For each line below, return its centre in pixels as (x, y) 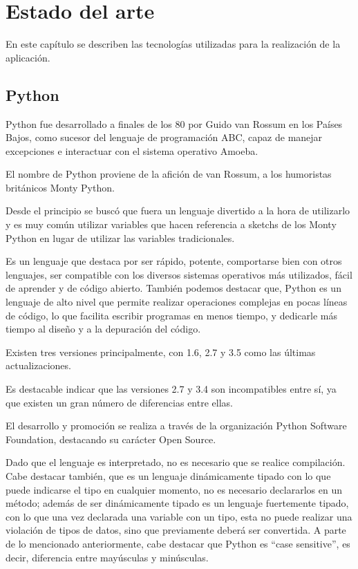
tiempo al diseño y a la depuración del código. (103, 329)
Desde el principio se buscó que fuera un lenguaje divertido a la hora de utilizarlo (178, 211)
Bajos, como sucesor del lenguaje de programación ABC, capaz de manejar (164, 137)
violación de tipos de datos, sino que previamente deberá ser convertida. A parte (176, 530)
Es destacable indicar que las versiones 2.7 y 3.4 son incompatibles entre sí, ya (171, 389)
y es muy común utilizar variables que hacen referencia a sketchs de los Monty (171, 224)
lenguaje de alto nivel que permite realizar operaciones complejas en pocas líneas (177, 302)
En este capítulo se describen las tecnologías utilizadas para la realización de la (173, 44)
